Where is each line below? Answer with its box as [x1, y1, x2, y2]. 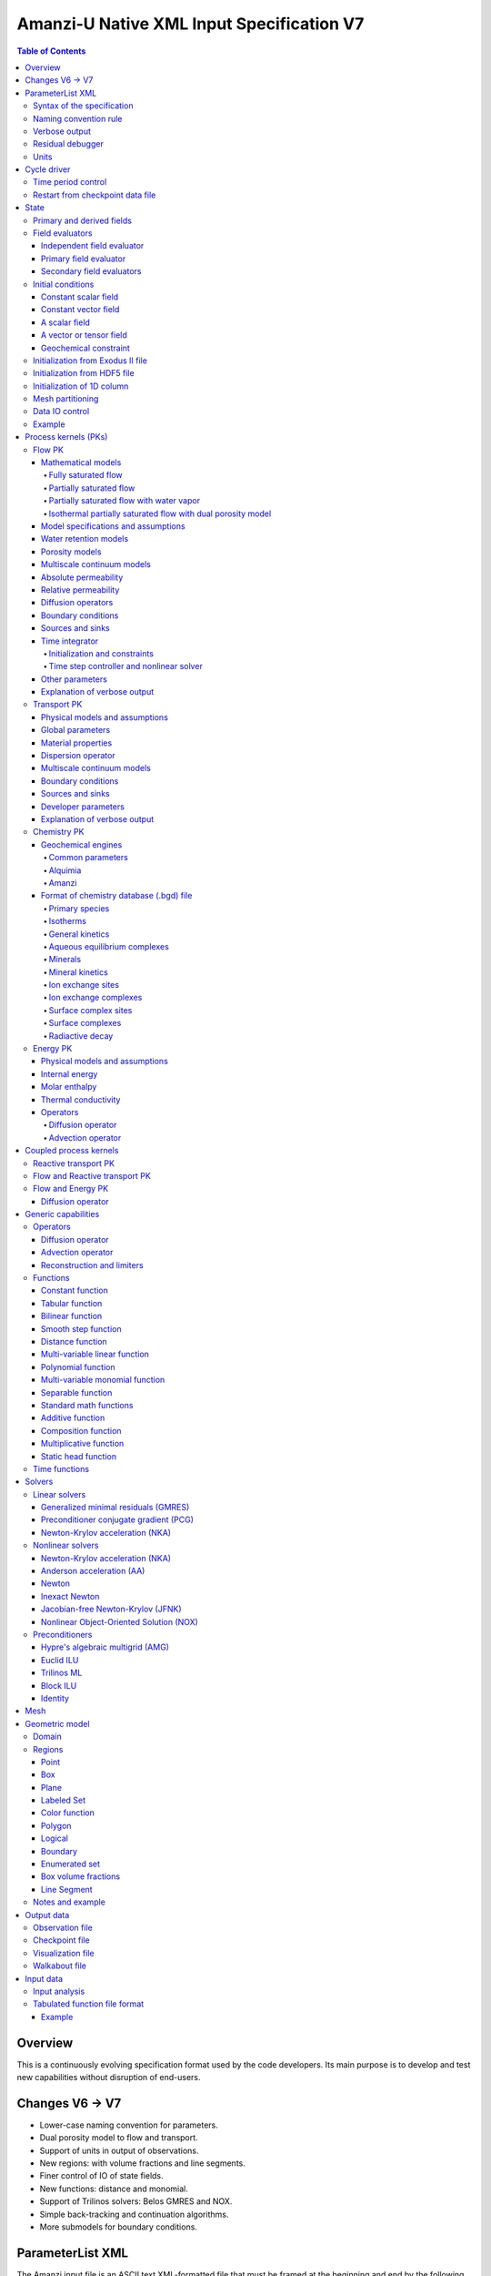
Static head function [41, 1450, 117, 1461]
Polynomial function [41, 1361, 115, 1372]
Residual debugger [33, 138, 104, 149]
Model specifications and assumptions [41, 521, 185, 532]
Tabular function [41, 1297, 103, 1308]
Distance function [41, 1336, 108, 1346]
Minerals [48, 954, 82, 965]
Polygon [41, 1820, 72, 1831]
